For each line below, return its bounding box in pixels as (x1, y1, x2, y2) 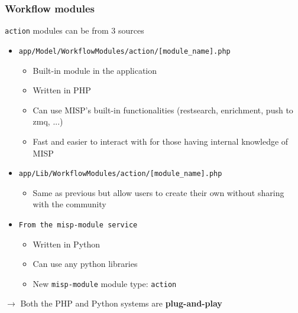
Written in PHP (33, 84, 91, 96)
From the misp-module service (18, 220, 138, 229)
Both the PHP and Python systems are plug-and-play (20, 297, 222, 309)
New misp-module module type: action (33, 277, 177, 289)
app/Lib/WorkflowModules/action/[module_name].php (18, 169, 222, 178)
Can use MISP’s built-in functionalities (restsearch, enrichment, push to (33, 103, 293, 116)
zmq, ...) (33, 115, 63, 128)
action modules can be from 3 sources (5, 24, 144, 37)
